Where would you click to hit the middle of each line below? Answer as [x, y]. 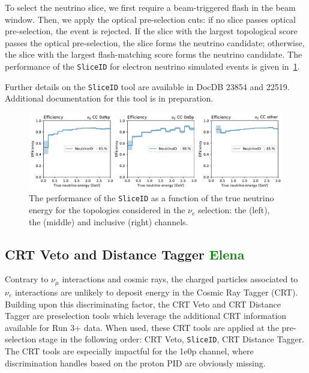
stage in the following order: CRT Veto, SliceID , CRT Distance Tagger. [172, 339]
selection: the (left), [234, 210]
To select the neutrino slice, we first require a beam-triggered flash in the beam [150, 7]
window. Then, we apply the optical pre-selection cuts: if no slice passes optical [151, 19]
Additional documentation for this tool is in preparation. [109, 98]
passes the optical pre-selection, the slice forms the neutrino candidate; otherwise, [155, 42]
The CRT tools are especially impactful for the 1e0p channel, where [129, 350]
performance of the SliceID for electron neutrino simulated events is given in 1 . [152, 66]
